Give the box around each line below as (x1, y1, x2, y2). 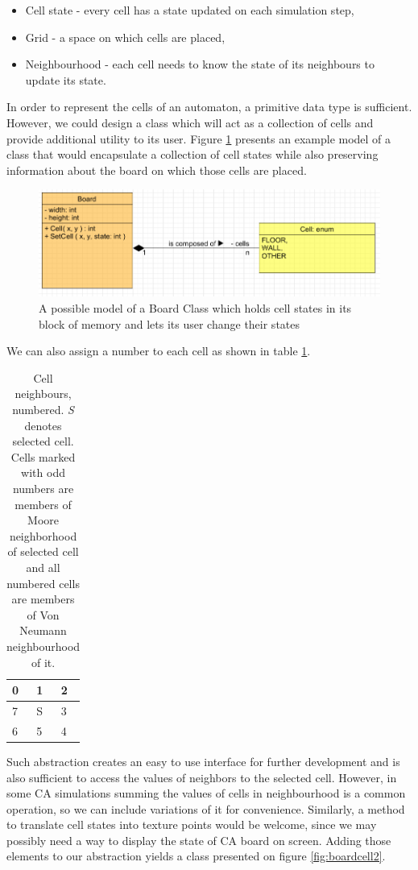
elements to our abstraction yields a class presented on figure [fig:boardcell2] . (6, 847, 386, 864)
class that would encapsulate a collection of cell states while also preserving (6, 146, 379, 163)
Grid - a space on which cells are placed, (25, 28, 226, 45)
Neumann (19, 622, 67, 639)
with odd (21, 464, 65, 481)
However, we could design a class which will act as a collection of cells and (6, 114, 374, 130)
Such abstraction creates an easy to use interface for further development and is (6, 752, 400, 769)
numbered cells (6, 574, 80, 591)
